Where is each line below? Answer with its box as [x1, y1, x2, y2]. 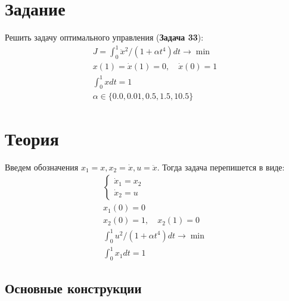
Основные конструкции [5, 279, 142, 297]
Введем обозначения [5, 160, 79, 173]
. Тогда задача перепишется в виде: [157, 160, 285, 173]
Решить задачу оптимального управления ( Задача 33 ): [5, 31, 204, 44]
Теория [5, 126, 59, 150]
